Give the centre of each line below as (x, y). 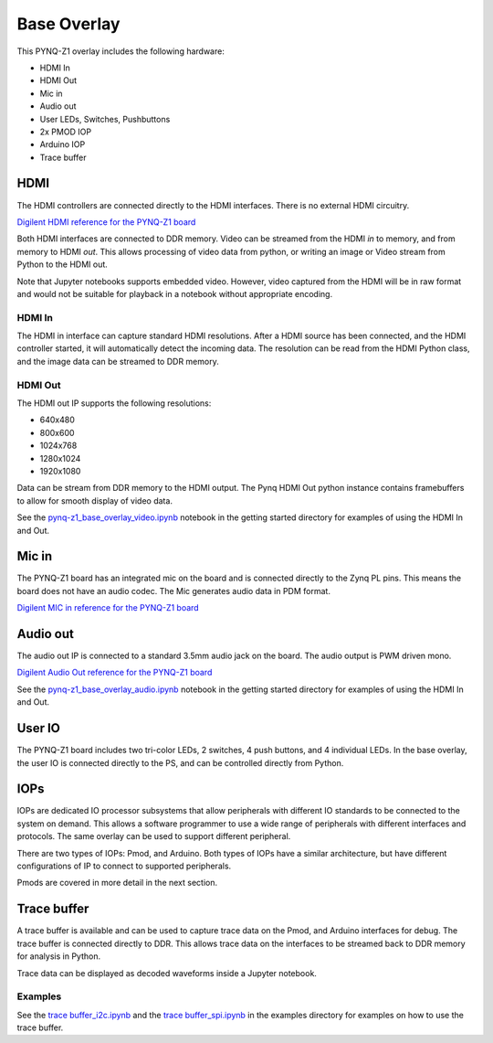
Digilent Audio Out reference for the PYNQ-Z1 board (115, 673)
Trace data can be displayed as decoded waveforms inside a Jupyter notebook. (167, 973)
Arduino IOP (63, 144)
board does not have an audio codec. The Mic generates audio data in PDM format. (173, 591)
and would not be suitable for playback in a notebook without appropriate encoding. (175, 293)
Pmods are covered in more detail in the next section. (117, 883)
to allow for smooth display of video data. (95, 500)
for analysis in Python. (58, 956)
